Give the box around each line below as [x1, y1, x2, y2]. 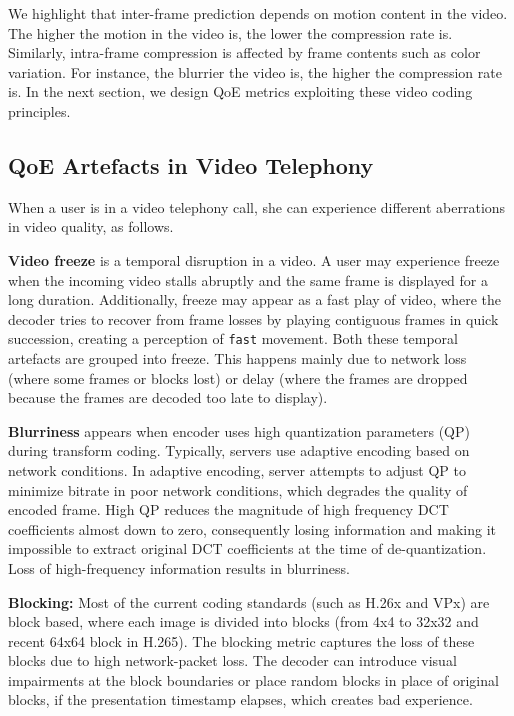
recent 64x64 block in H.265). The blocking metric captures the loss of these [8, 630, 475, 651]
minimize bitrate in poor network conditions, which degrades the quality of [8, 479, 468, 500]
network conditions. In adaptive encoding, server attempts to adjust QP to [8, 459, 466, 480]
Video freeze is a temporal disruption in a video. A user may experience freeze [8, 249, 500, 270]
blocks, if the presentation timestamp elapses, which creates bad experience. [8, 689, 473, 710]
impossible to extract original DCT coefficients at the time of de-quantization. [8, 538, 487, 559]
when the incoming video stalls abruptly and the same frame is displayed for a [8, 269, 489, 290]
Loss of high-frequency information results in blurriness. [8, 557, 350, 578]
